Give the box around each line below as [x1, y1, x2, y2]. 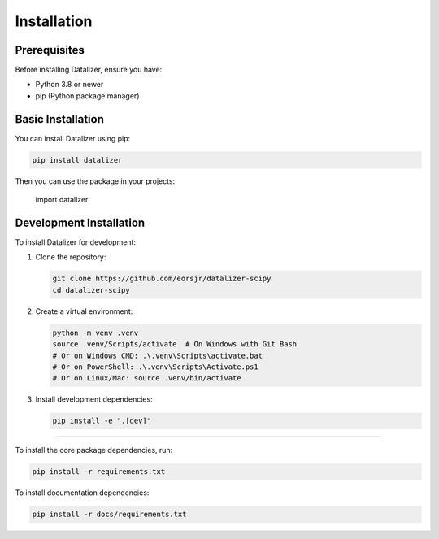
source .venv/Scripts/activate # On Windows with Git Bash [52, 340, 298, 349]
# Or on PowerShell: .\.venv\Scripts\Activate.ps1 [52, 362, 259, 372]
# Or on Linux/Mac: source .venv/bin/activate [52, 374, 241, 383]
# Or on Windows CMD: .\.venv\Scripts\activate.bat [52, 350, 263, 360]
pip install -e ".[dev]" [52, 416, 152, 426]
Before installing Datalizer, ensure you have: [15, 65, 163, 75]
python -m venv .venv [52, 328, 139, 337]
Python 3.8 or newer [35, 80, 104, 89]
